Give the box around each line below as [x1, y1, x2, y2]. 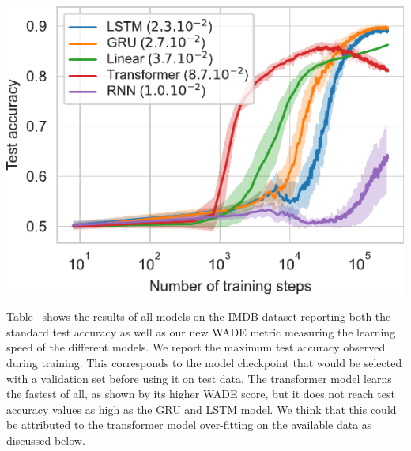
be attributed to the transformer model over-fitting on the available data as [6, 416, 372, 433]
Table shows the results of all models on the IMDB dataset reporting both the [6, 308, 391, 325]
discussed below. [6, 431, 85, 448]
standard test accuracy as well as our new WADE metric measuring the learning [6, 323, 396, 340]
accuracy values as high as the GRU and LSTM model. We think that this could [6, 400, 397, 417]
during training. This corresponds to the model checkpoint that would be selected [6, 355, 402, 371]
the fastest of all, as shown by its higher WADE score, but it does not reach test [6, 385, 395, 402]
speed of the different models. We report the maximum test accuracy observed [6, 339, 386, 355]
